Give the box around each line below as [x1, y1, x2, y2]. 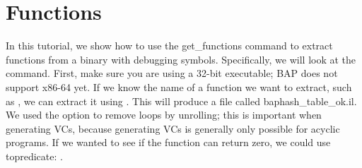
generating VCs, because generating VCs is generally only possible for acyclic [6, 121, 340, 136]
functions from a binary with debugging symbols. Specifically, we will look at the [6, 52, 356, 66]
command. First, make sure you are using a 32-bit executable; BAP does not [6, 66, 338, 80]
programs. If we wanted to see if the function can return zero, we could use [6, 135, 331, 150]
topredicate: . [6, 148, 63, 163]
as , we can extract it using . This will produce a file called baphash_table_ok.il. [6, 93, 357, 108]
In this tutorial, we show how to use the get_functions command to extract [6, 38, 333, 53]
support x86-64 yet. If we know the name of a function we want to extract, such [6, 79, 352, 94]
